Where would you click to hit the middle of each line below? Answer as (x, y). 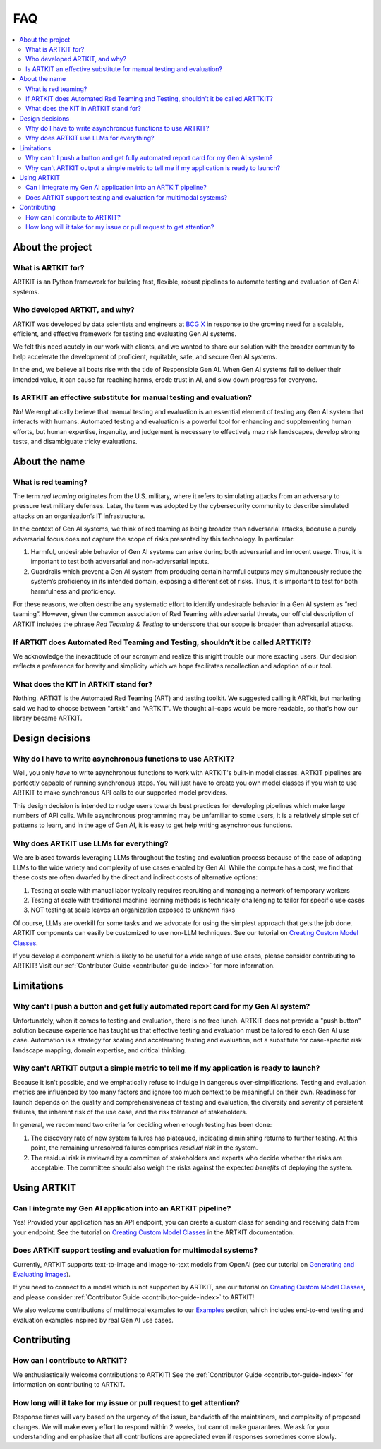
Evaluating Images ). (42, 1275)
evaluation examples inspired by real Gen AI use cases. (93, 1320)
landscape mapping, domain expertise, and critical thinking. (100, 1050)
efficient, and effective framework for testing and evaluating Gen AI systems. (125, 334)
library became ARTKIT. (48, 718)
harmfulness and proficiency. (73, 591)
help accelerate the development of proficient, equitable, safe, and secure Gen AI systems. (145, 356)
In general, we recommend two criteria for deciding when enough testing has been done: (143, 1125)
